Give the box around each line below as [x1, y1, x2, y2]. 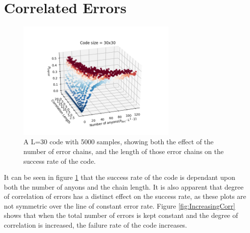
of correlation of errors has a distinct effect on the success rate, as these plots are [4, 191, 246, 201]
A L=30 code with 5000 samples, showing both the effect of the [23, 136, 214, 147]
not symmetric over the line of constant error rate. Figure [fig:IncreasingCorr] [4, 200, 235, 211]
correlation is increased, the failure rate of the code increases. [4, 220, 187, 230]
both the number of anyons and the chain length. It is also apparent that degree [4, 181, 244, 192]
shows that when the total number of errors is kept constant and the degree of [4, 210, 238, 220]
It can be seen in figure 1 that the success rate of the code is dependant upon [4, 172, 235, 182]
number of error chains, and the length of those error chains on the [23, 146, 224, 156]
